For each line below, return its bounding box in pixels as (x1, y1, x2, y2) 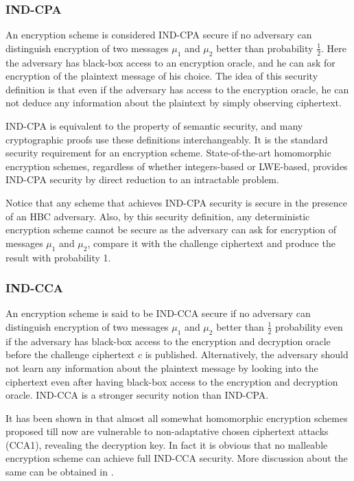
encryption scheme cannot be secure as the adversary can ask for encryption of (5, 222, 337, 237)
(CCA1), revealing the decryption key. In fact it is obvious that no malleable (5, 437, 328, 451)
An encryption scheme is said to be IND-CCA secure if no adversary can (5, 306, 311, 320)
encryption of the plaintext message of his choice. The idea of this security (5, 69, 318, 83)
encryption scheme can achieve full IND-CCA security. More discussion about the (5, 451, 348, 465)
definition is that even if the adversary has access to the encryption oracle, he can (5, 82, 349, 96)
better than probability (216, 40, 314, 55)
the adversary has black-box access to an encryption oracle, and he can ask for (5, 55, 335, 69)
